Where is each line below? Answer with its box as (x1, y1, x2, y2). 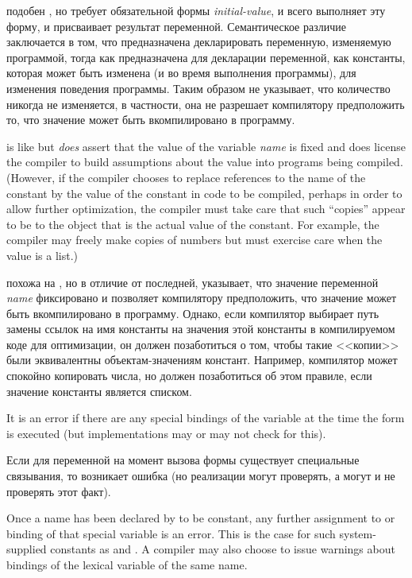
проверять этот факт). (6, 483, 111, 499)
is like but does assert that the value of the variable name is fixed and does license (6, 138, 406, 154)
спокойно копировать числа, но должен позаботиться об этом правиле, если (6, 367, 372, 384)
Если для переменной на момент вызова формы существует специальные (6, 452, 360, 468)
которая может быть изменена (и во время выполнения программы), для (6, 64, 356, 81)
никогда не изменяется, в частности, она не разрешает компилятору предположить (6, 95, 405, 112)
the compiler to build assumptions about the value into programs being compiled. (6, 153, 403, 170)
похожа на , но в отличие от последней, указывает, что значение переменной (6, 273, 379, 290)
